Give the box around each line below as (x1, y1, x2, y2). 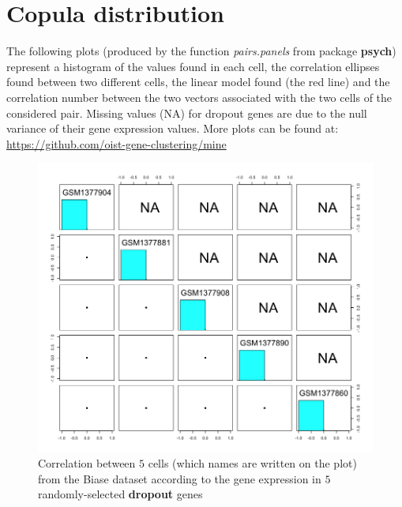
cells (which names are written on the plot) (148, 455, 357, 471)
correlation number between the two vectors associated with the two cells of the (6, 88, 393, 105)
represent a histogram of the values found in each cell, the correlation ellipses (6, 58, 380, 74)
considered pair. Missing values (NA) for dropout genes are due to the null (6, 104, 367, 121)
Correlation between (38, 455, 136, 471)
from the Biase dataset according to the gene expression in (38, 470, 321, 486)
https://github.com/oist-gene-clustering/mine (6, 135, 227, 152)
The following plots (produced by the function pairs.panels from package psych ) (6, 43, 396, 59)
